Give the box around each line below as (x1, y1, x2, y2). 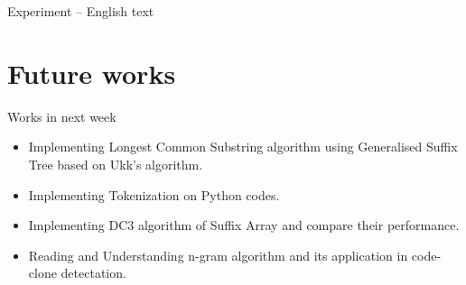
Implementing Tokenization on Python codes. (28, 185, 280, 204)
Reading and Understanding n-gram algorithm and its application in (28, 245, 408, 264)
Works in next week (7, 106, 116, 125)
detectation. (61, 263, 126, 282)
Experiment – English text (7, 2, 154, 20)
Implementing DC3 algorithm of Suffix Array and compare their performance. (28, 216, 460, 234)
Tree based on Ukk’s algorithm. (28, 154, 203, 173)
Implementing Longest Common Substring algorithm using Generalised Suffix (28, 137, 458, 156)
